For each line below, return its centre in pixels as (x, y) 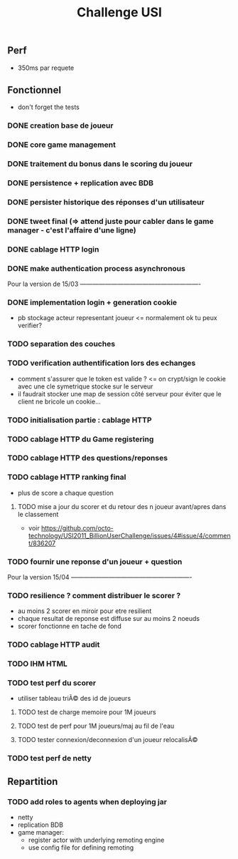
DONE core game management (61, 145)
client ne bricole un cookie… (59, 401)
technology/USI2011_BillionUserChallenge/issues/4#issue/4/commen (129, 535)
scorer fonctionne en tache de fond (70, 626)
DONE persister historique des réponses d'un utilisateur (106, 202)
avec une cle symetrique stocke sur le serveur (85, 386)
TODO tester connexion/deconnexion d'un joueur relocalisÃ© (108, 740)
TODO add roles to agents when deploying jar (87, 801)
